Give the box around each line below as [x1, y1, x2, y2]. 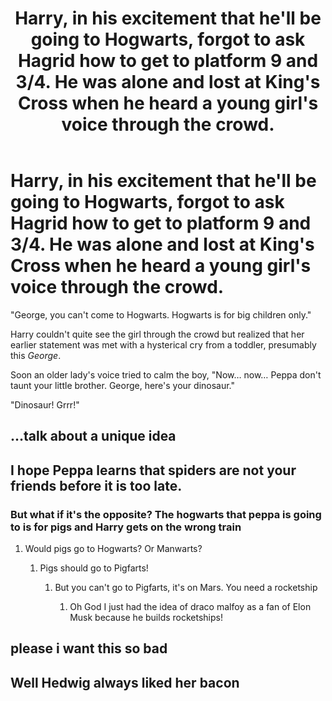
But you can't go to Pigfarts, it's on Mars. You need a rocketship [54, 582, 318, 594]
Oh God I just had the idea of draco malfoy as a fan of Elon [69, 601, 312, 613]
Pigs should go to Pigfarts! [39, 562, 149, 574]
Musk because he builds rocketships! [69, 612, 223, 624]
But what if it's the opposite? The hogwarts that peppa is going [10, 507, 322, 521]
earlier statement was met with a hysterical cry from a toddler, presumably [10, 338, 317, 351]
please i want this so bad [10, 640, 168, 657]
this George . [10, 349, 62, 361]
